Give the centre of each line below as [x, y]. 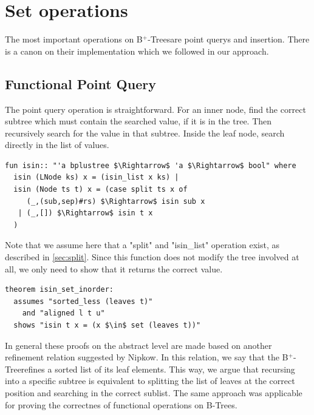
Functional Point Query [80, 83]
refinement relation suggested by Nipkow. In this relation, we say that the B [147, 357]
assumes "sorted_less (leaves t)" [83, 301]
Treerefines [25, 369]
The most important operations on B [74, 39]
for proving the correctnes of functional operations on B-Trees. [121, 404]
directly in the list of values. [57, 145]
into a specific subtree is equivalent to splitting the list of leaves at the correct [150, 381]
